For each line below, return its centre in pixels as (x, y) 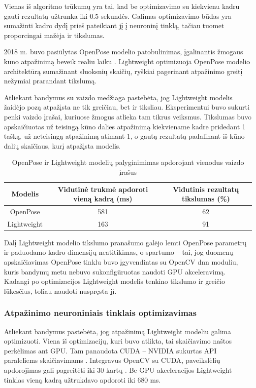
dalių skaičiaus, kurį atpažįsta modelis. (63, 145)
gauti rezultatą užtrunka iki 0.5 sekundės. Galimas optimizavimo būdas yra (118, 16)
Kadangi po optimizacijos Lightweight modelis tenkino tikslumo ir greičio (114, 281)
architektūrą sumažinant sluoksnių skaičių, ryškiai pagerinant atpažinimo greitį (123, 71)
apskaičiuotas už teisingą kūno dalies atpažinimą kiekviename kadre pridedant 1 (125, 126)
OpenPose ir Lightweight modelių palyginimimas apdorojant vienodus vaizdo (128, 162)
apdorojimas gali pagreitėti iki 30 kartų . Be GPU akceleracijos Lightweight (118, 370)
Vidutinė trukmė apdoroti (103, 189)
